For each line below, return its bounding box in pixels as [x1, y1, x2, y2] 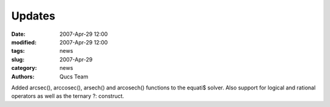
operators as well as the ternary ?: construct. [11, 92, 125, 100]
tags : [11, 47, 25, 55]
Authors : [11, 73, 35, 80]
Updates [11, 9, 56, 22]
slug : [11, 55, 24, 63]
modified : [11, 38, 37, 46]
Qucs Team [59, 73, 89, 80]
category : [11, 64, 37, 72]
